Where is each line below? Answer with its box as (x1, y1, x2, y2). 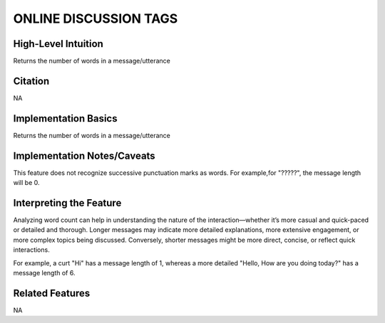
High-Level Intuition (13, 38, 103, 50)
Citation (13, 75, 50, 87)
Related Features (13, 287, 91, 299)
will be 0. (13, 179, 40, 187)
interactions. (13, 245, 50, 254)
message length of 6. (13, 269, 76, 277)
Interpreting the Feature (13, 196, 122, 209)
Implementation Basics (13, 112, 118, 125)
